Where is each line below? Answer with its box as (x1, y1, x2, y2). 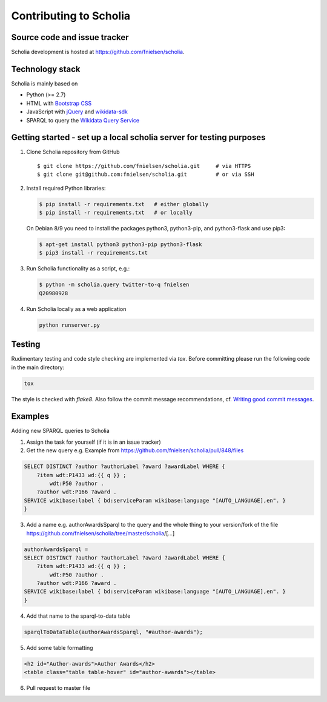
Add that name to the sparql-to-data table (26, 612, 131, 620)
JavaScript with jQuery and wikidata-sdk (26, 108, 128, 115)
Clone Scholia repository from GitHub (26, 149, 121, 156)
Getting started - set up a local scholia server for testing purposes (11, 132, 266, 142)
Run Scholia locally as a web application (26, 305, 127, 312)
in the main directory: (11, 364, 65, 371)
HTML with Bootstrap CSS (26, 99, 92, 107)
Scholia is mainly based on (11, 79, 78, 87)
